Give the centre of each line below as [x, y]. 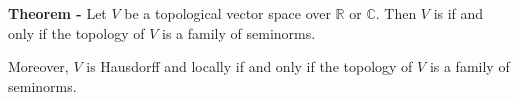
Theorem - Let [57, 13]
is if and [458, 13]
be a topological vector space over [227, 13]
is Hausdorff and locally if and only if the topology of [249, 66]
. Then [396, 13]
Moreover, [38, 66]
